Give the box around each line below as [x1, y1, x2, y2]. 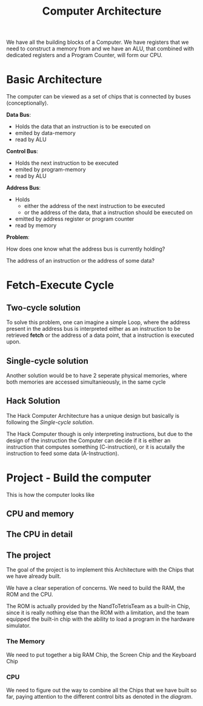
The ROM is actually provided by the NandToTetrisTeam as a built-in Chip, [6, 603, 191, 610]
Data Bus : [6, 111, 32, 119]
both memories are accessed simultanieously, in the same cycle [6, 378, 166, 386]
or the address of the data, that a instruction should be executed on [24, 209, 193, 216]
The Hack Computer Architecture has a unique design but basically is [6, 412, 180, 419]
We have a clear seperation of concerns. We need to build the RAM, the [6, 584, 185, 592]
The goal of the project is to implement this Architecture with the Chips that [6, 566, 194, 573]
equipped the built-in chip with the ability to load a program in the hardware [6, 615, 195, 623]
